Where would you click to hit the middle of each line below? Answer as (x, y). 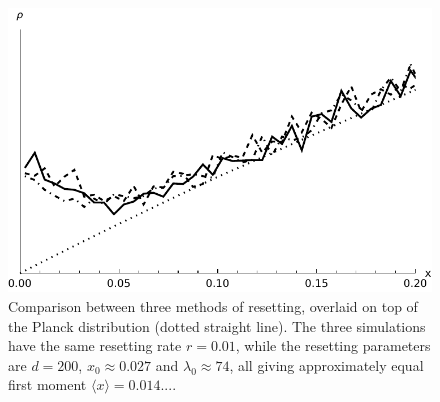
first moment (47, 384)
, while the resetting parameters (333, 345)
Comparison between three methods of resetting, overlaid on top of (213, 305)
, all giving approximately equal (326, 364)
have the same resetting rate (95, 345)
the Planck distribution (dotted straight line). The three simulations (217, 325)
